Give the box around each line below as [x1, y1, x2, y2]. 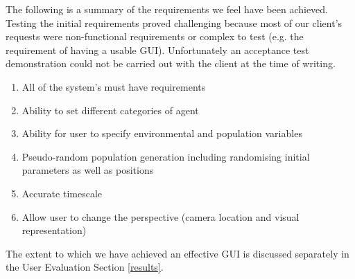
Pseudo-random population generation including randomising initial [21, 149, 310, 163]
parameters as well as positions [21, 163, 154, 177]
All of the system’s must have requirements [21, 79, 206, 93]
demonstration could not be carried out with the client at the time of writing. [6, 56, 336, 71]
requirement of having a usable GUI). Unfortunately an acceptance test [6, 42, 309, 57]
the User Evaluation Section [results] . [6, 260, 164, 274]
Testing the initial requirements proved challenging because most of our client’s [6, 15, 343, 30]
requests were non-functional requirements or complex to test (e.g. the [6, 29, 304, 44]
